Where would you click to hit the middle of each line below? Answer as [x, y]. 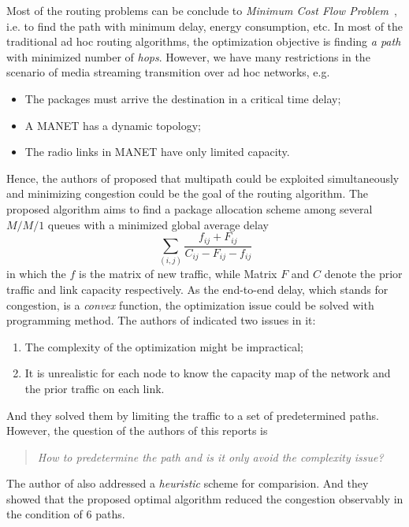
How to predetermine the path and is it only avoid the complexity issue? [210, 456]
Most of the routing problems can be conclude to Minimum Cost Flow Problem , [202, 10]
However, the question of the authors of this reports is [137, 431]
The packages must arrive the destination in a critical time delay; [183, 98]
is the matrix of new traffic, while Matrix [178, 274]
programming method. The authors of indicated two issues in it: [161, 320]
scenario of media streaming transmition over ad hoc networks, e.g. [168, 72]
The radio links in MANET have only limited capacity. [157, 152]
